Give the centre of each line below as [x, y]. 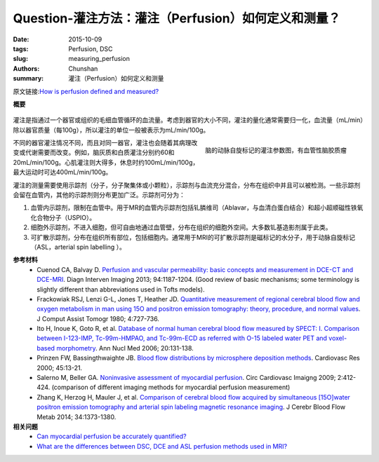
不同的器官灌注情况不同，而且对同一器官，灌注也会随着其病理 [102, 143]
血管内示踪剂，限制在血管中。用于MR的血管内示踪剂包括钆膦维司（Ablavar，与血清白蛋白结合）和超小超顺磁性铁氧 [197, 208]
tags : [21, 48]
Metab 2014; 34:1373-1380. [77, 416]
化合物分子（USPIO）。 [63, 217]
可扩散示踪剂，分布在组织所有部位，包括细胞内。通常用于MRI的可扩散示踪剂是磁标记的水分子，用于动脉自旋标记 [193, 237]
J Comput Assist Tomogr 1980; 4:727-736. [98, 318]
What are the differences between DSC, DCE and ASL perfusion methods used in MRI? [162, 446]
